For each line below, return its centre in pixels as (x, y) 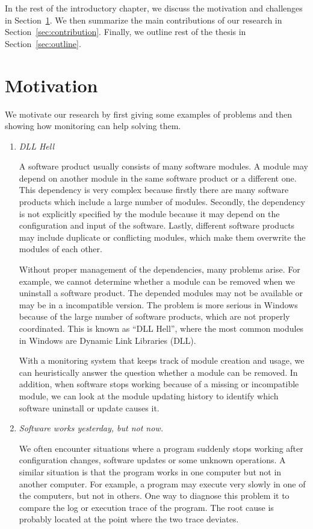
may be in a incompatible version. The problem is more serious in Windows (158, 304)
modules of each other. (60, 249)
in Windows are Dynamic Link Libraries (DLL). (107, 340)
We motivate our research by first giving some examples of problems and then (148, 114)
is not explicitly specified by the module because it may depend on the (149, 213)
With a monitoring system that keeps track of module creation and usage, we (162, 360)
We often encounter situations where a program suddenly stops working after (161, 448)
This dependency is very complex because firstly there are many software (154, 190)
